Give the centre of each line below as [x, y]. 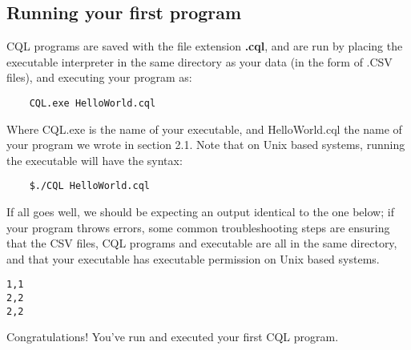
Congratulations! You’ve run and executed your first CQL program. [173, 337]
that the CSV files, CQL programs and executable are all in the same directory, [202, 243]
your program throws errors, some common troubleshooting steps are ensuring [198, 227]
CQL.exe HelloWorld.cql [93, 103]
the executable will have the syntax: [95, 160]
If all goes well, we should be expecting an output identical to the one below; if [200, 212]
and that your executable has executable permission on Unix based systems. [193, 258]
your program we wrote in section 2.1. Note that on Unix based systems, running [206, 145]
